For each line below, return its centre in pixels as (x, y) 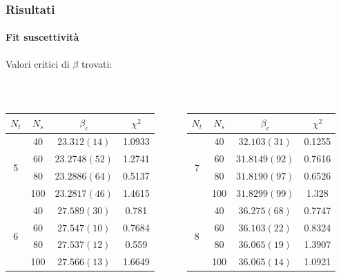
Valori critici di (38, 63)
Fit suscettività (42, 37)
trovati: (97, 63)
